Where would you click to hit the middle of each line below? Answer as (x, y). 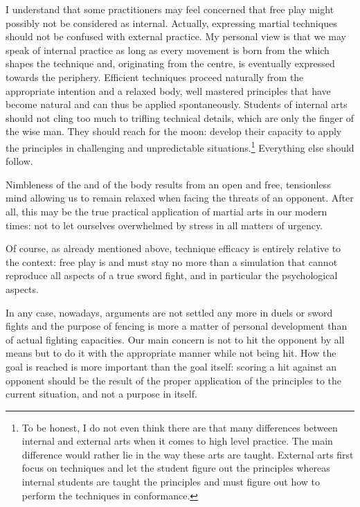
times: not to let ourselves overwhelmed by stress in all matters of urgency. (164, 225)
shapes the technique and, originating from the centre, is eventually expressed (170, 63)
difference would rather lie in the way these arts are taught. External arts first (188, 454)
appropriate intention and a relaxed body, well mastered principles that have (168, 90)
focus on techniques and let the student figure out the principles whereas (176, 468)
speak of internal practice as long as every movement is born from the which (168, 50)
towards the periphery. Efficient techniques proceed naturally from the (155, 77)
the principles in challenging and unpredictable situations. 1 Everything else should (180, 146)
